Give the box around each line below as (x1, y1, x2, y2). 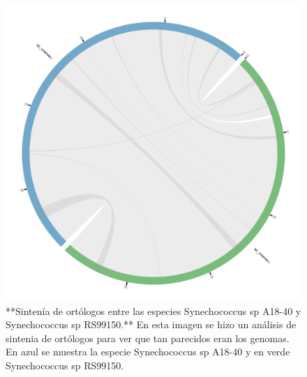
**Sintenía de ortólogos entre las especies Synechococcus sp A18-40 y (6, 303, 301, 318)
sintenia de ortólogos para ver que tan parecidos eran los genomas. (6, 330, 290, 345)
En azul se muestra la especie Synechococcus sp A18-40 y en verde (6, 344, 290, 359)
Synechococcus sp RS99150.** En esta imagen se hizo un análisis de (6, 317, 297, 332)
